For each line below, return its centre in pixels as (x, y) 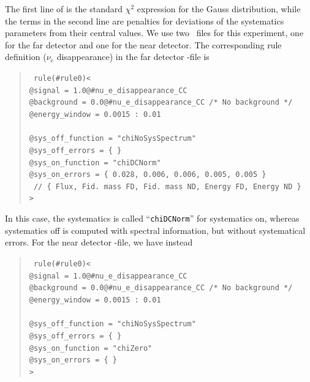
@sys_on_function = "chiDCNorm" (95, 163)
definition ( (26, 57)
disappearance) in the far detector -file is (133, 57)
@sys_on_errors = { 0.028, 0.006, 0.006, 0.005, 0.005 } (148, 175)
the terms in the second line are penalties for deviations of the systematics (145, 21)
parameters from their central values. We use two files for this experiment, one (154, 33)
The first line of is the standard (64, 9)
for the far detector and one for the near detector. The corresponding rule (143, 44)
